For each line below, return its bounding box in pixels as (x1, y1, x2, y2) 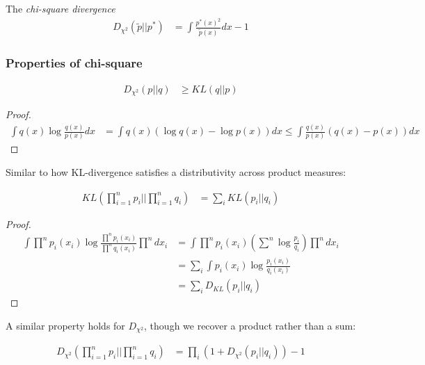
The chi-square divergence (6, 1, 115, 15)
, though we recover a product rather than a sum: (144, 318, 356, 332)
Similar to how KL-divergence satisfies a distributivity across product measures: (6, 164, 346, 179)
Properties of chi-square (6, 54, 143, 72)
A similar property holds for (6, 318, 125, 332)
